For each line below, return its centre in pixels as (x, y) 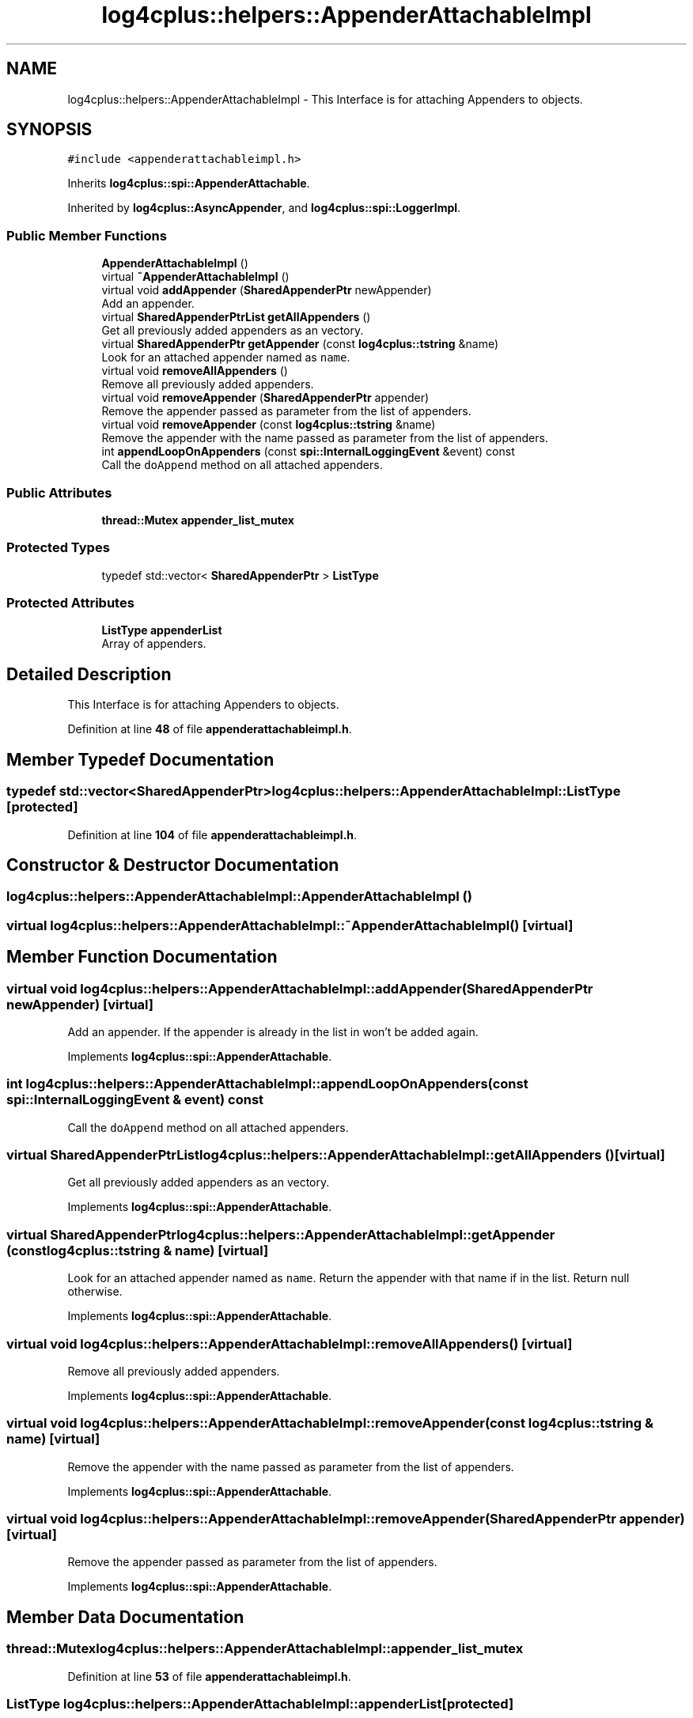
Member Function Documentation (142, 957)
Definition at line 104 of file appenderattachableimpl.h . (212, 834)
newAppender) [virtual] (80, 1004)
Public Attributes (59, 492)
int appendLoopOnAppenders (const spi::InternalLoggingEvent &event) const (308, 452)
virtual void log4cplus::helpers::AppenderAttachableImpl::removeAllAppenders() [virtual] (290, 1343)
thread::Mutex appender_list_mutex (198, 520)
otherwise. (95, 1292)
